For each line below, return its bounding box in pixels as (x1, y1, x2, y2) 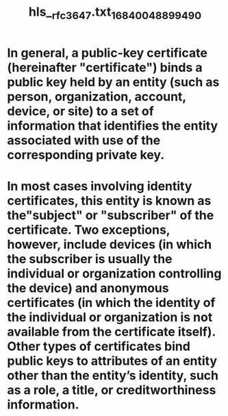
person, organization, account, (7, 88, 186, 104)
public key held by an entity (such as (7, 74, 220, 90)
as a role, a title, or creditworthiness (7, 382, 216, 397)
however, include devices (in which (7, 236, 212, 252)
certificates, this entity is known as (7, 193, 212, 208)
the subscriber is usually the (7, 251, 173, 267)
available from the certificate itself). (7, 323, 216, 339)
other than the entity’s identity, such (7, 367, 219, 383)
